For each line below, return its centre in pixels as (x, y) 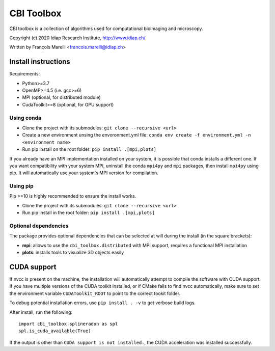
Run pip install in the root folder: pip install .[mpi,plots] (88, 213)
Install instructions (40, 62)
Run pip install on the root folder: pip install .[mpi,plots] (89, 149)
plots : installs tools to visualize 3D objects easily (73, 253)
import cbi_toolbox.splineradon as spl (68, 324)
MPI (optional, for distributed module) (62, 97)
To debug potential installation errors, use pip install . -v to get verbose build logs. (103, 303)
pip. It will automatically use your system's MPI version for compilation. (84, 173)
